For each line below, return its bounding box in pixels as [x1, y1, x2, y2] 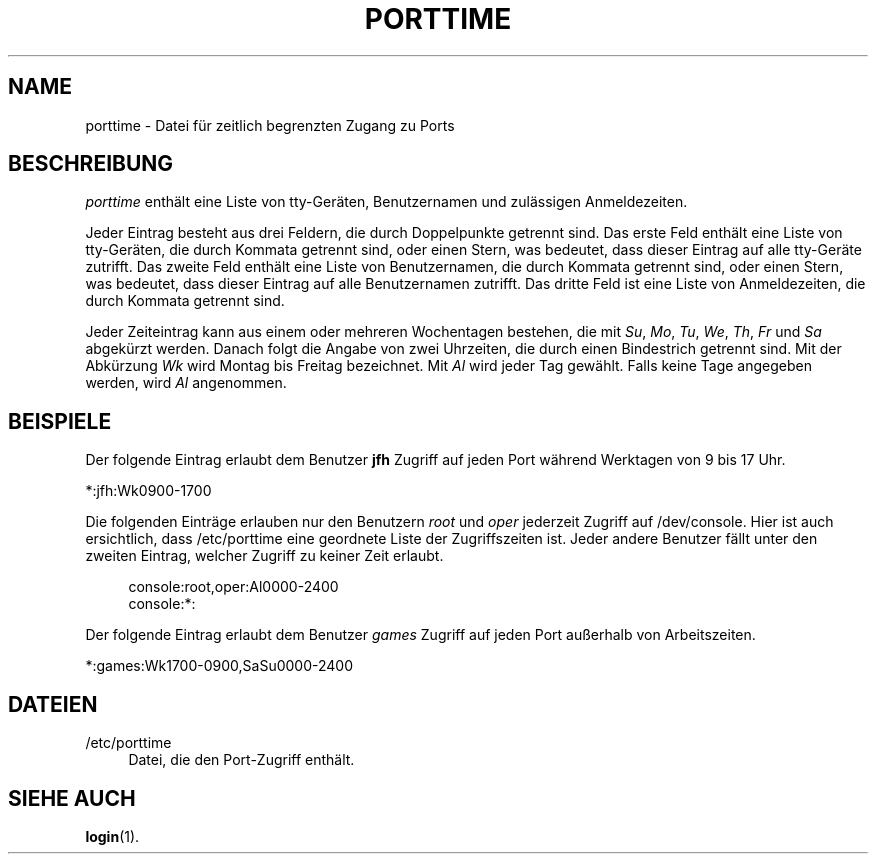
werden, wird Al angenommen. [85, 374, 287, 392]
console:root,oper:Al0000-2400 [128, 578, 339, 596]
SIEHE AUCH [8, 785, 136, 811]
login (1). [85, 827, 140, 845]
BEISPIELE [8, 408, 112, 434]
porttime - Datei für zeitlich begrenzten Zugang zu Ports [85, 116, 455, 134]
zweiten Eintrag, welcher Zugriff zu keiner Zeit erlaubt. [85, 547, 444, 565]
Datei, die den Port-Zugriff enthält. [128, 751, 355, 769]
